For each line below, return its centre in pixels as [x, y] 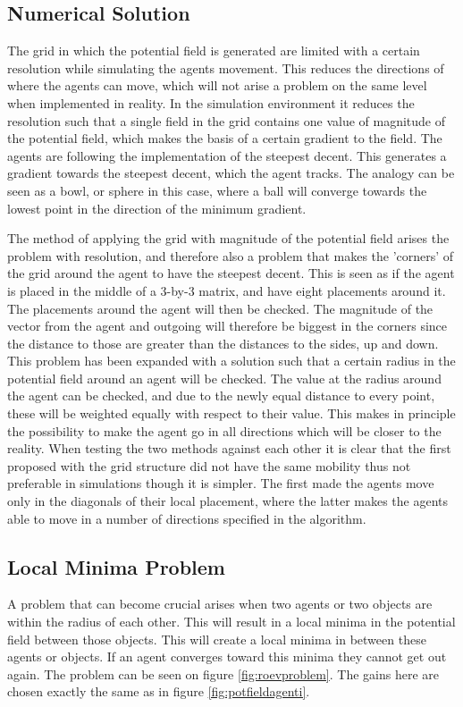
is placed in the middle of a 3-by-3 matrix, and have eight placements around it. [227, 290]
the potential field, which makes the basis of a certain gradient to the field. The [225, 138]
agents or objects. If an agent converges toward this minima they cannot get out [227, 656]
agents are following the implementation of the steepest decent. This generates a [227, 155]
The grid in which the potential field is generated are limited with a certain [214, 50]
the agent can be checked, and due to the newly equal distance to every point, [221, 396]
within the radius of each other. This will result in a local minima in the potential [231, 622]
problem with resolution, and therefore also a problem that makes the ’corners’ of [231, 255]
